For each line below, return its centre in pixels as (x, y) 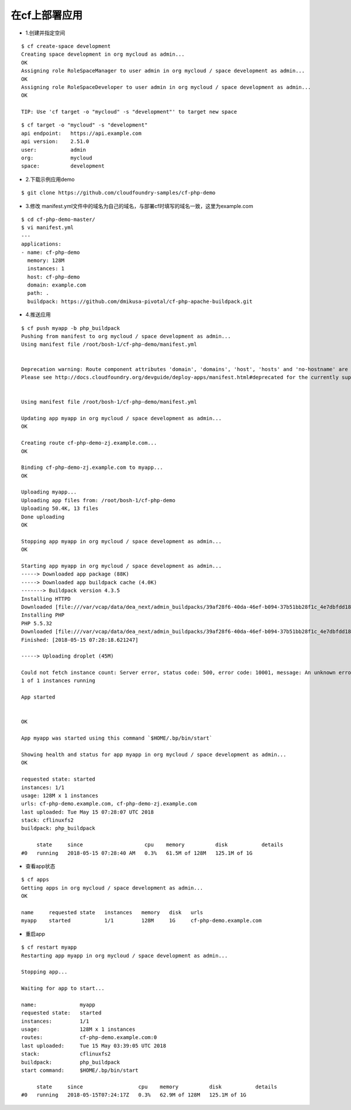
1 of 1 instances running (58, 681)
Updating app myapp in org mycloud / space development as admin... (121, 418)
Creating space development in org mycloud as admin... (103, 55)
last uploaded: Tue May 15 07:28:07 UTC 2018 (88, 812)
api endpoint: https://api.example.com (81, 133)
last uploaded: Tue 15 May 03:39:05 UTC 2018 (94, 1046)
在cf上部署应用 (47, 15)
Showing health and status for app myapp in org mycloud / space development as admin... (154, 754)
